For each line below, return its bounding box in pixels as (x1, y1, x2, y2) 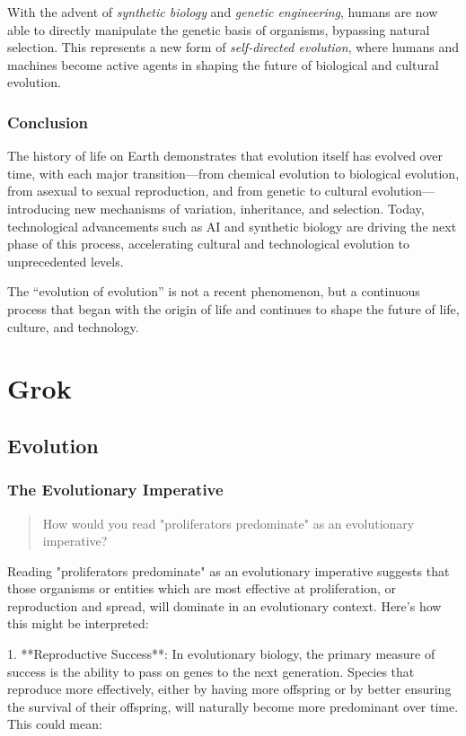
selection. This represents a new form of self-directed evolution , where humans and (7, 38, 460, 57)
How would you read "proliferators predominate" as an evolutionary (42, 513, 415, 532)
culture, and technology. (7, 317, 139, 336)
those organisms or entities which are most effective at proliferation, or (7, 579, 397, 598)
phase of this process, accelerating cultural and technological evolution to (7, 234, 410, 253)
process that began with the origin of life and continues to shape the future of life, (7, 299, 460, 318)
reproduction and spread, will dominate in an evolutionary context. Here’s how (7, 596, 442, 615)
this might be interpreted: (7, 614, 149, 633)
